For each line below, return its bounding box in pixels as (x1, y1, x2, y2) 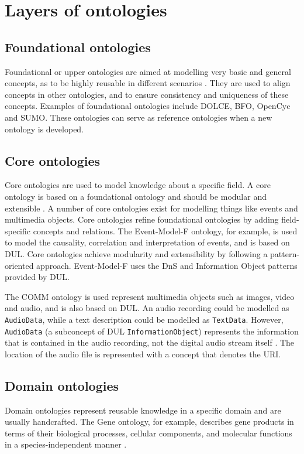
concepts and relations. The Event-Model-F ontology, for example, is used (33, 224, 298, 237)
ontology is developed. (5, 122, 84, 135)
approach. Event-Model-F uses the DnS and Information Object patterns (36, 259, 298, 271)
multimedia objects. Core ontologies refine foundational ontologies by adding (5, 213, 279, 226)
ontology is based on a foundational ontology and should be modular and (5, 190, 267, 202)
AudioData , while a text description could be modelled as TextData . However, (5, 313, 284, 325)
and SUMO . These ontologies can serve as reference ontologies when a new (5, 111, 272, 123)
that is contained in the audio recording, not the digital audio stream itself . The (5, 336, 295, 349)
